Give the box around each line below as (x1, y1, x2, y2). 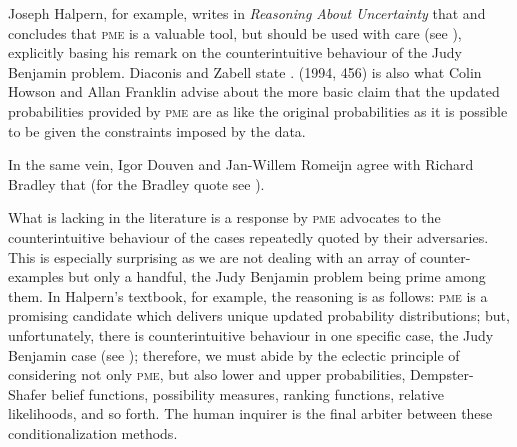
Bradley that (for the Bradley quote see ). (8, 173, 265, 194)
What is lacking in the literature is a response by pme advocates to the (8, 207, 441, 228)
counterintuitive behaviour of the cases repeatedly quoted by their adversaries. (8, 226, 489, 247)
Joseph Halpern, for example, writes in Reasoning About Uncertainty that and (8, 3, 486, 23)
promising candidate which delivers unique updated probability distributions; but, (8, 305, 510, 326)
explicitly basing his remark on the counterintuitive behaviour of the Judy (8, 42, 463, 63)
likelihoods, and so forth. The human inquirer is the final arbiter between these (8, 403, 493, 424)
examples (8, 266, 64, 287)
